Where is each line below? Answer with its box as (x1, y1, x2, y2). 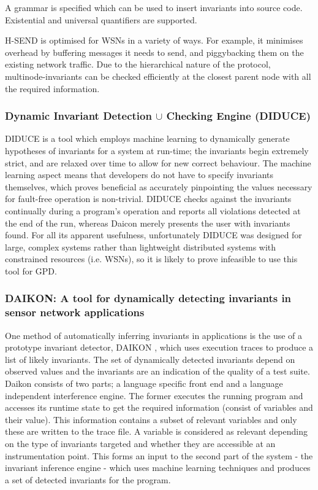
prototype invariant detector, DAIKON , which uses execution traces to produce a (5, 341, 314, 354)
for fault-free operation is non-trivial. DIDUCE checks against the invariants (5, 192, 292, 205)
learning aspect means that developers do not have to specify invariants (5, 168, 273, 181)
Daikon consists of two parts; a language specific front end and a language (5, 377, 283, 390)
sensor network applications (5, 305, 145, 320)
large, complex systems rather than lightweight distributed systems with (5, 240, 276, 253)
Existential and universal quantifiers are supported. (5, 13, 197, 26)
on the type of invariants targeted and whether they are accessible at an (5, 437, 276, 449)
